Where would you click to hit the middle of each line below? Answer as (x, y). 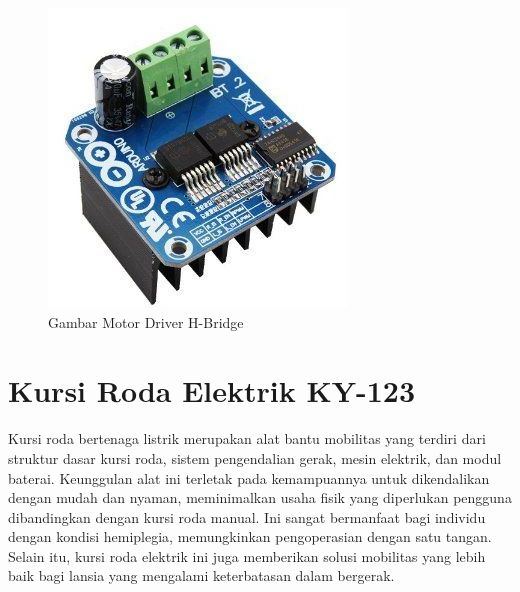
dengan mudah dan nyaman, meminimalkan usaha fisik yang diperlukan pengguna (260, 497)
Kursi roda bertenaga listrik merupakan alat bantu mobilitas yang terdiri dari (247, 438)
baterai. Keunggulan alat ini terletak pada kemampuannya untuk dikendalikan (249, 477)
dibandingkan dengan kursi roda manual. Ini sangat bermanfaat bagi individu (247, 516)
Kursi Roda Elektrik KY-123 (212, 390)
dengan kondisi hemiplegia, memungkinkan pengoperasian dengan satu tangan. (250, 536)
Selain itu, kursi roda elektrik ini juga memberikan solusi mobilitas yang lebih (247, 555)
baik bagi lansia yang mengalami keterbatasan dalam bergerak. (201, 575)
